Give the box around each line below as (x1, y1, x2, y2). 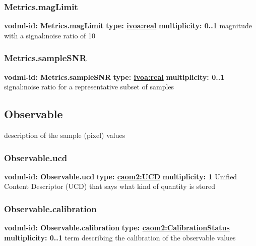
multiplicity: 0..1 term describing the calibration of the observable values (4, 232, 236, 242)
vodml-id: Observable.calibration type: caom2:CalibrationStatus (4, 222, 230, 233)
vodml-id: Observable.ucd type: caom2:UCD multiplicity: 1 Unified (4, 171, 237, 181)
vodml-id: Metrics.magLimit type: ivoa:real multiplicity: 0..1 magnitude (4, 20, 252, 31)
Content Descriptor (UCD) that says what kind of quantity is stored (4, 181, 215, 191)
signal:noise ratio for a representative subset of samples (4, 81, 174, 92)
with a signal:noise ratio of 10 (4, 30, 96, 40)
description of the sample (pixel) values (4, 130, 125, 140)
